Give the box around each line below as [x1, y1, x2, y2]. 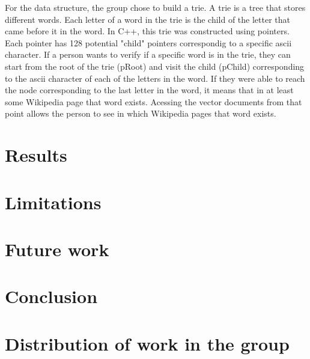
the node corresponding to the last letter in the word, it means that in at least [5, 84, 294, 96]
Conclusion [5, 284, 98, 308]
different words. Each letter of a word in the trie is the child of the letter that [5, 13, 291, 25]
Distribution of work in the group [5, 331, 290, 355]
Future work [5, 236, 109, 261]
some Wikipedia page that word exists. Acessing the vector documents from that [5, 95, 302, 108]
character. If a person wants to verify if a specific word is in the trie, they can [5, 48, 291, 61]
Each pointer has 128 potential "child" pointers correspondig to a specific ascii [5, 36, 292, 49]
